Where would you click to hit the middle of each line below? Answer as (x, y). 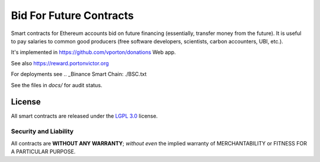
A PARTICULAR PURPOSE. (43, 151)
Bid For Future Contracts (72, 15)
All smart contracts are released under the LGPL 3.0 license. (84, 116)
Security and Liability (42, 132)
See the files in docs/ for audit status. (57, 85)
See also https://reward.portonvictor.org (60, 63)
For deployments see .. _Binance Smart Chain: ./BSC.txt (79, 74)
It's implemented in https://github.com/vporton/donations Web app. (93, 52)
